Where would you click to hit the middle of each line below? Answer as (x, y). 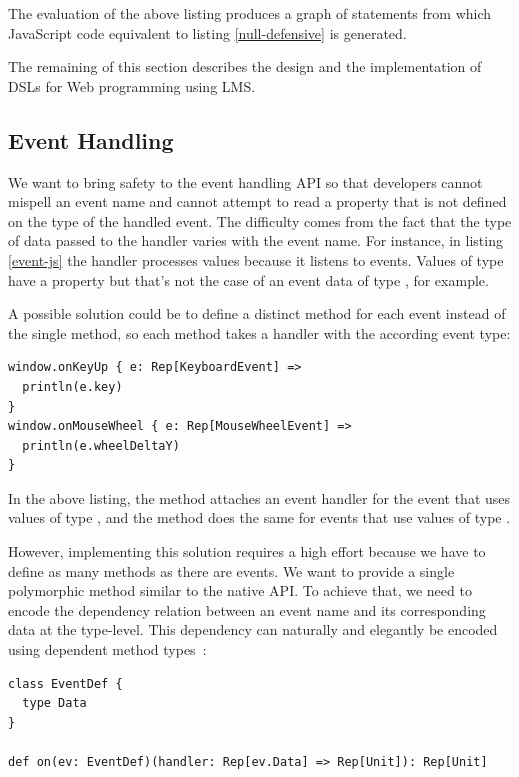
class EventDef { (65, 683)
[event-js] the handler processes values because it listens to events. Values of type (256, 259)
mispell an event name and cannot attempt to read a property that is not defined (257, 201)
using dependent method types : (107, 649)
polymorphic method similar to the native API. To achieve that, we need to (240, 590)
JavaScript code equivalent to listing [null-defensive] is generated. (207, 32)
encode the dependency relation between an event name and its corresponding (247, 609)
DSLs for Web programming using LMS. (132, 85)
